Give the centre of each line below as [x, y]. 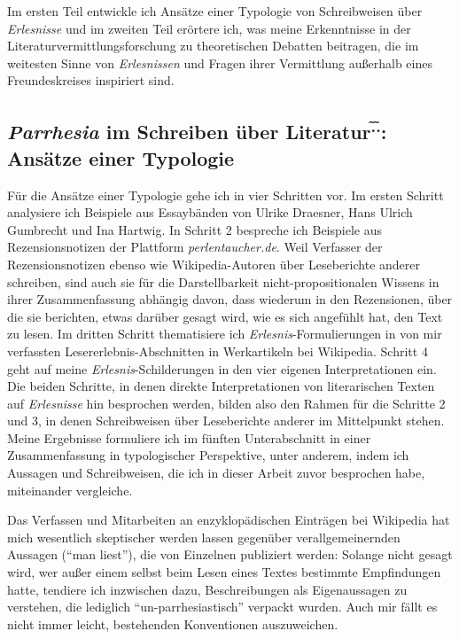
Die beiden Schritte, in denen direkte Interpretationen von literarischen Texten [221, 386]
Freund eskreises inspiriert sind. [91, 80]
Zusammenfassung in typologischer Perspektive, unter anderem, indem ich [208, 455]
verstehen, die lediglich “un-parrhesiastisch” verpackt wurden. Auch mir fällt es [222, 607]
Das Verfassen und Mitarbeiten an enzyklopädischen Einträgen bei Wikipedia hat [229, 520]
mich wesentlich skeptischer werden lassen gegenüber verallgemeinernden [204, 537]
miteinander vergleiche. [70, 490]
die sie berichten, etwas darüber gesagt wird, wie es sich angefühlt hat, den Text [225, 316]
